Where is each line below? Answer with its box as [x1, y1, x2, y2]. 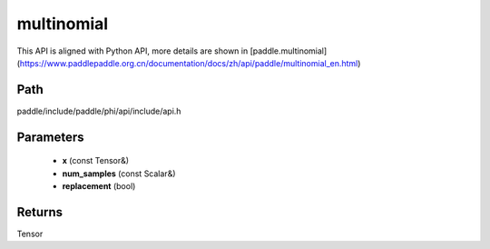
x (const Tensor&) [62, 155, 130, 166]
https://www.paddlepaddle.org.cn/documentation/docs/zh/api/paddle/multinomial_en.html [19, 57, 358, 68]
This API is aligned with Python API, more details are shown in [16, 45, 249, 56]
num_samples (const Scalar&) [62, 168, 176, 179]
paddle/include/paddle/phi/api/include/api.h [16, 105, 181, 116]
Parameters [16, 129, 84, 144]
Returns [16, 204, 64, 220]
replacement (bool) [62, 181, 136, 192]
